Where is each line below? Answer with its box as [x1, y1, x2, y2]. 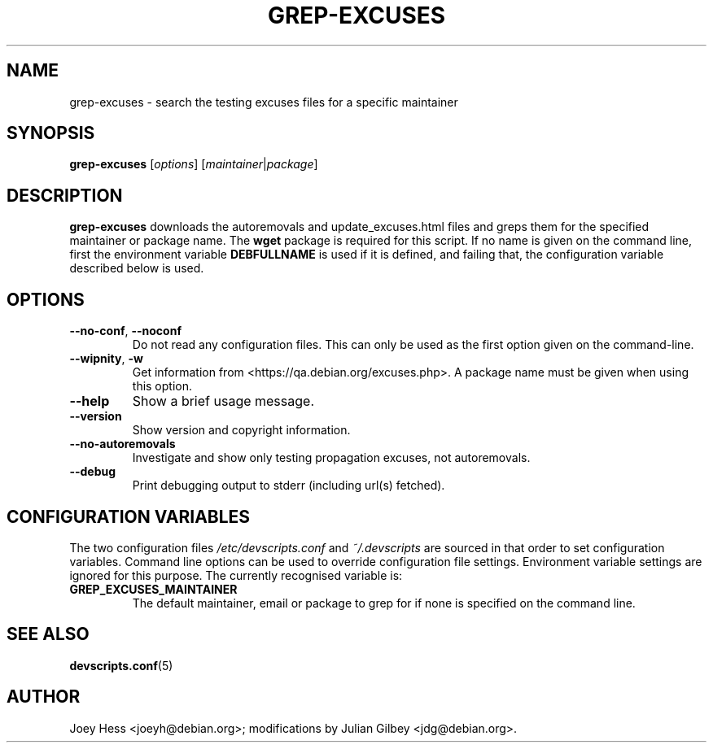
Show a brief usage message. [132, 393, 314, 410]
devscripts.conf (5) [69, 658, 173, 673]
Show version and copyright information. [132, 423, 351, 438]
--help [69, 393, 110, 410]
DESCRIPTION [7, 185, 123, 206]
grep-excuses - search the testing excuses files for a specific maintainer [69, 94, 458, 109]
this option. [132, 379, 193, 394]
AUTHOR [7, 686, 81, 708]
